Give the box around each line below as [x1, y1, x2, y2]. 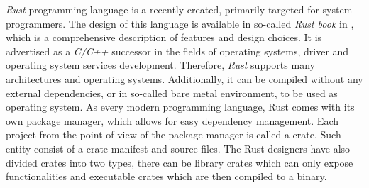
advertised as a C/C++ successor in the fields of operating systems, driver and [6, 43, 349, 58]
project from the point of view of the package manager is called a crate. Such [6, 127, 341, 142]
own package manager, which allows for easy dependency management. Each [6, 113, 338, 128]
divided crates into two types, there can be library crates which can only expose [6, 155, 353, 170]
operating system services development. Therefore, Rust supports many [6, 57, 315, 72]
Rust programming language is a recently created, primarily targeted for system [6, 2, 353, 16]
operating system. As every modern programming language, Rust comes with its [6, 99, 355, 114]
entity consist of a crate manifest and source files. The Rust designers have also [6, 140, 351, 155]
